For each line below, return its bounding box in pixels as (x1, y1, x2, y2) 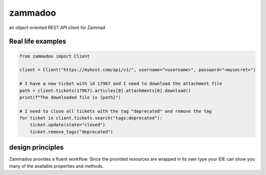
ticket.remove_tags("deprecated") (30, 129, 113, 135)
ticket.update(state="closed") (30, 122, 105, 128)
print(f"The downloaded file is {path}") (19, 94, 121, 100)
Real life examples (9, 37, 66, 46)
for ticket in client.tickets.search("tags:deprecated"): (19, 116, 163, 121)
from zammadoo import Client (19, 53, 90, 59)
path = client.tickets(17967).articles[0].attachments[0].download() (19, 87, 191, 93)
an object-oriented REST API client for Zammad (9, 25, 105, 30)
